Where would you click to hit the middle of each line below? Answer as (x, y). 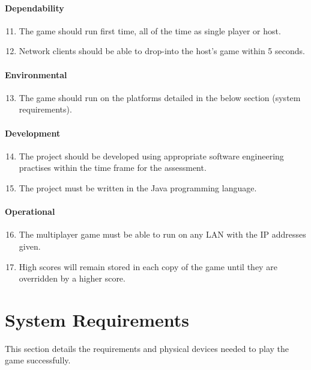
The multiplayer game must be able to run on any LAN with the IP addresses (162, 234)
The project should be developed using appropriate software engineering (151, 156)
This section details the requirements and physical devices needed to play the (147, 348)
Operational (30, 211)
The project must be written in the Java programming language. (138, 187)
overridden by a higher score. (72, 278)
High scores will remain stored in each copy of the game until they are (148, 266)
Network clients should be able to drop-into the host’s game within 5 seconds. (162, 51)
